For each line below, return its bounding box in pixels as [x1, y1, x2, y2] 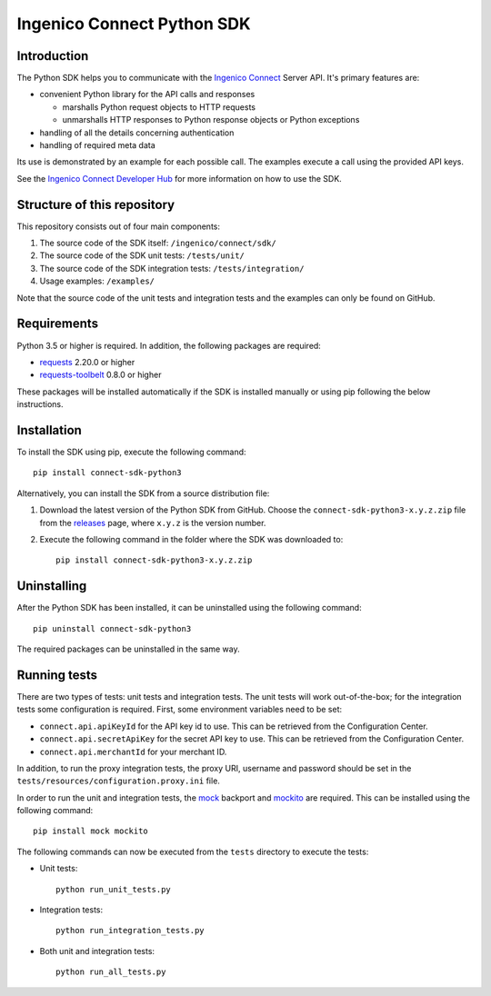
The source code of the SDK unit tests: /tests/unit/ [39, 250, 245, 261]
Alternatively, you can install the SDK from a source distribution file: [16, 487, 270, 499]
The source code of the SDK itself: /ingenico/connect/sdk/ [39, 237, 276, 249]
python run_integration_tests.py [55, 925, 205, 936]
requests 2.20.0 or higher [39, 356, 135, 367]
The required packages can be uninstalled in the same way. [16, 643, 240, 654]
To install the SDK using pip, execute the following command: [16, 446, 246, 458]
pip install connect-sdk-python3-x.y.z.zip [55, 555, 253, 565]
